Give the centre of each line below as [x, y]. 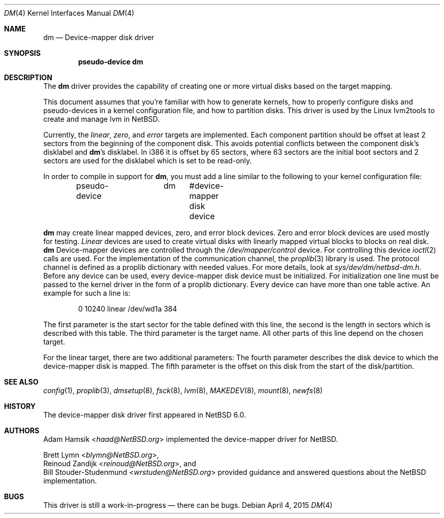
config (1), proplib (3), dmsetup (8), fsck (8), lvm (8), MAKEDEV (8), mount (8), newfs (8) [183, 390]
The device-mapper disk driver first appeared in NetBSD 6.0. [145, 415]
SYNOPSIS [23, 53]
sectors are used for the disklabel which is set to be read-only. [147, 161]
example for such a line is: [87, 293]
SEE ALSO [21, 382]
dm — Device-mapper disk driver [99, 37]
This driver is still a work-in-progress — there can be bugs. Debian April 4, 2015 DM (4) [188, 505]
